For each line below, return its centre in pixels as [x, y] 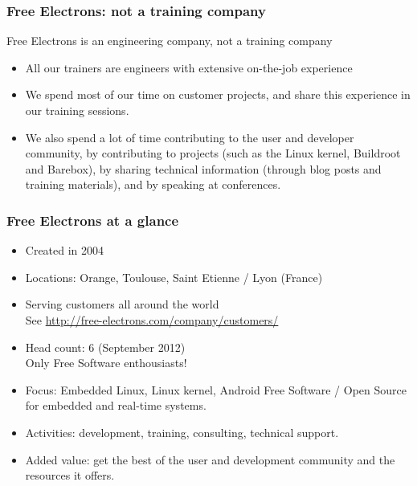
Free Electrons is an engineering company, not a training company [170, 41]
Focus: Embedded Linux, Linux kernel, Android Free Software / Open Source [216, 389]
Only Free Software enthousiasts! [106, 363]
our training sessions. [77, 110]
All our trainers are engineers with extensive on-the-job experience [189, 67]
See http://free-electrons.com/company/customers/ [152, 319]
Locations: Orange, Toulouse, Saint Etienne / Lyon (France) [174, 277]
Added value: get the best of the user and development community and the [210, 459]
